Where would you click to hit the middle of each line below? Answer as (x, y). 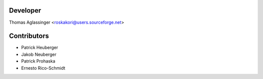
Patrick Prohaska (38, 61)
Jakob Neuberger (39, 54)
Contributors (29, 36)
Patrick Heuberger (40, 47)
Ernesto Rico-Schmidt (43, 68)
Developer (25, 10)
